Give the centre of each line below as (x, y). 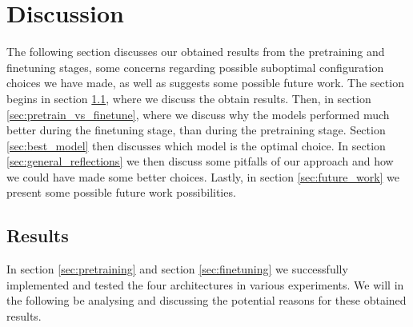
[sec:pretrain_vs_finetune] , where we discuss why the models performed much (198, 114)
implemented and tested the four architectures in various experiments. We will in (205, 284)
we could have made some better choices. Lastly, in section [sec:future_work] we (203, 176)
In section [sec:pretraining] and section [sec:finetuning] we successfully (177, 269)
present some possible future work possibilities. (121, 192)
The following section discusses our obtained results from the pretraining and (196, 52)
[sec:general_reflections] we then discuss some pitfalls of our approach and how (200, 161)
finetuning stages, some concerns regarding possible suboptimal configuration (195, 67)
